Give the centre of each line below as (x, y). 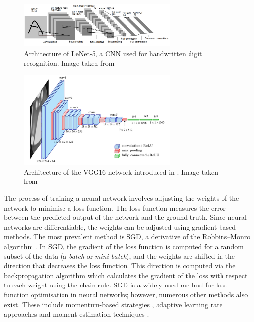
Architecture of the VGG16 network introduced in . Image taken (121, 171)
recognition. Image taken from (69, 63)
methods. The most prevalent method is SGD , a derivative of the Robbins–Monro (127, 236)
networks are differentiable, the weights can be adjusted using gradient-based (120, 227)
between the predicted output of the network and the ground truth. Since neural (125, 217)
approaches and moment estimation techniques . (77, 314)
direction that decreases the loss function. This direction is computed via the (120, 266)
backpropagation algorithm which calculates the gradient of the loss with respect (126, 275)
